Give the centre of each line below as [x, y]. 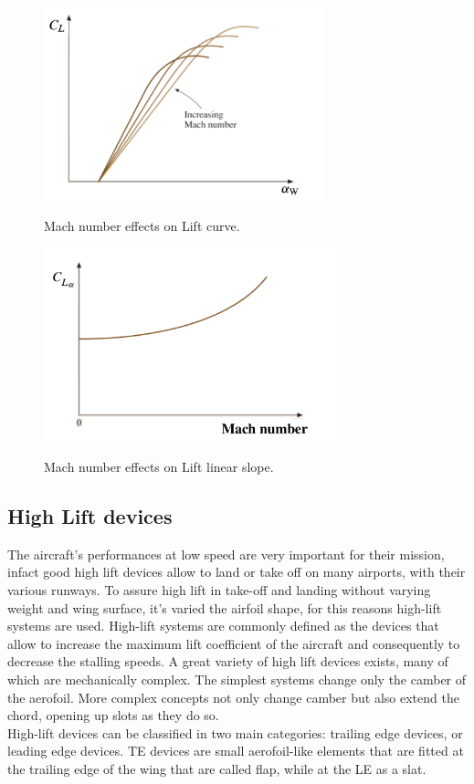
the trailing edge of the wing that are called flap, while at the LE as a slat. [217, 768]
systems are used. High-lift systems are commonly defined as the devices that [223, 626]
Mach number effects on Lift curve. [142, 226]
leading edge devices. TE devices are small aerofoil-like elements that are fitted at [236, 751]
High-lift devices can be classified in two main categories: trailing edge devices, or [235, 732]
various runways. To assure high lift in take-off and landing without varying [219, 590]
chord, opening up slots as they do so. [113, 715]
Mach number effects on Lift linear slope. [159, 467]
